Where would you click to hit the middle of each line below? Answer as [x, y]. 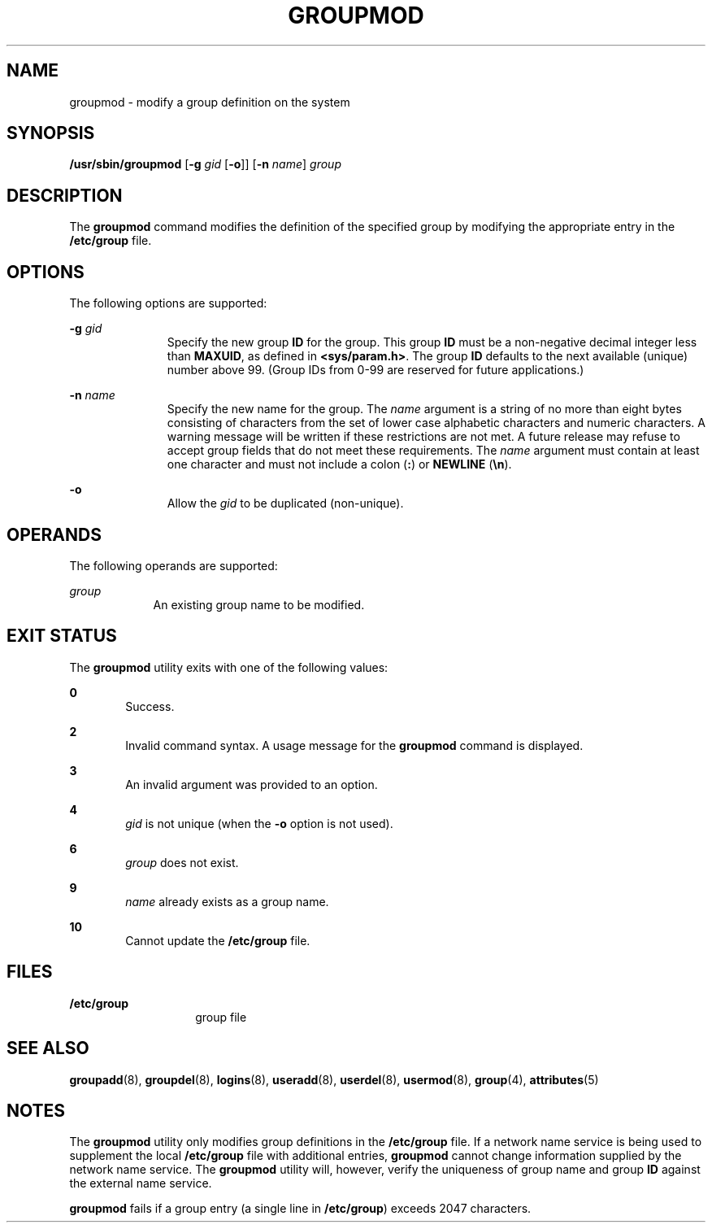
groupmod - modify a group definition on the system [210, 102]
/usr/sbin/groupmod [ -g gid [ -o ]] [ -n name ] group [205, 164]
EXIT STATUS [62, 636]
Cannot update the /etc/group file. [218, 940]
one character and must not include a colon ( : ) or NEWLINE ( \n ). [339, 464]
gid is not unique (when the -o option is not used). [259, 823]
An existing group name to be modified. [259, 604]
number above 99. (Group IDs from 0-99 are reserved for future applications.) [376, 370]
